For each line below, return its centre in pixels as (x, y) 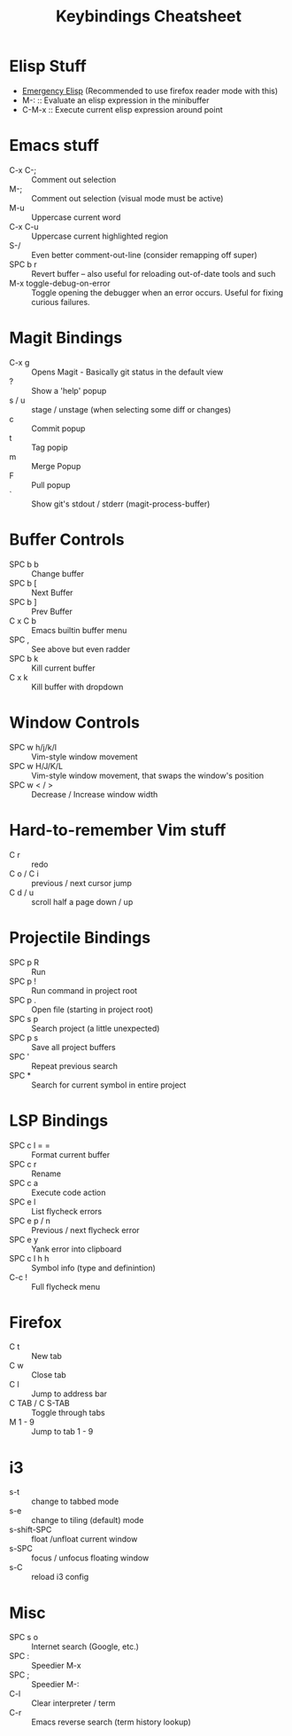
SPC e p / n (30, 1221)
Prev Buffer (52, 611)
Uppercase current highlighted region (100, 236)
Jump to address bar (69, 1394)
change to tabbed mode (75, 1502)
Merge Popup (56, 466)
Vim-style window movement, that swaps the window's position (148, 775)
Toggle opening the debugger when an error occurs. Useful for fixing (158, 292)
